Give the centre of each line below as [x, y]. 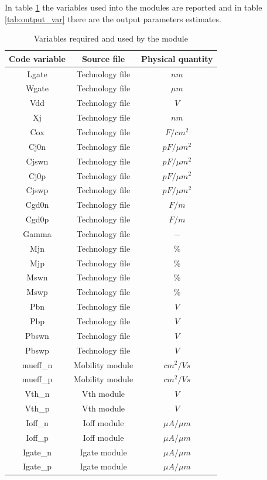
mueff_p [37, 379]
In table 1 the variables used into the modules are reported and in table [133, 7]
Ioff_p [37, 437]
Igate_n [37, 452]
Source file [103, 58]
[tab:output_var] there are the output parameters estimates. [113, 18]
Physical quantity [177, 58]
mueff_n [37, 364]
